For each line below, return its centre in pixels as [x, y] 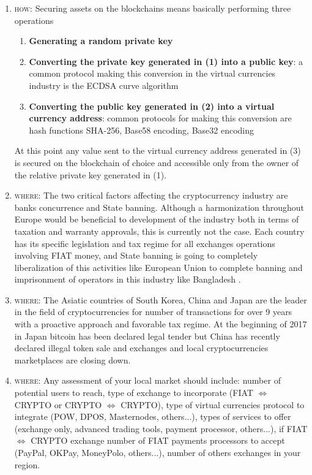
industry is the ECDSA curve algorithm [104, 85]
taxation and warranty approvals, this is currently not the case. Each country [159, 231]
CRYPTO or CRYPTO [58, 404]
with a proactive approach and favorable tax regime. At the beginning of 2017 [161, 324]
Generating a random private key [101, 41]
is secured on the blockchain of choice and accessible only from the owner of [157, 162]
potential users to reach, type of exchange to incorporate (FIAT [134, 393]
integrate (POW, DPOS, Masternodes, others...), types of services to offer [153, 416]
